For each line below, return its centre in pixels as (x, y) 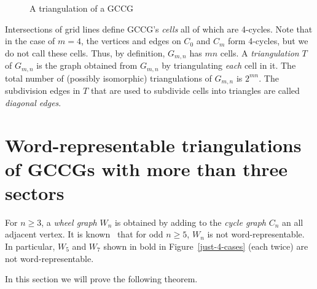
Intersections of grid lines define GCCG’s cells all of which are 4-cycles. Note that (159, 29)
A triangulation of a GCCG (82, 8)
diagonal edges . (33, 102)
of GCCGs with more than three (147, 168)
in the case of (30, 41)
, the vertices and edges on (131, 41)
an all (293, 222)
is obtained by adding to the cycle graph (190, 222)
